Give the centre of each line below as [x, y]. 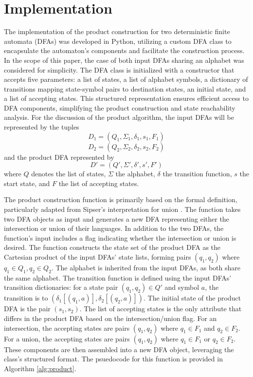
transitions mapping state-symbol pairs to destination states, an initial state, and [125, 88]
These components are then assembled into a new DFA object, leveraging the [119, 349]
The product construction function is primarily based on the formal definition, [121, 199]
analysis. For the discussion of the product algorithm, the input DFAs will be [119, 117]
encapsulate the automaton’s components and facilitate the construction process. [124, 50]
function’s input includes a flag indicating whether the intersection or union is [120, 237]
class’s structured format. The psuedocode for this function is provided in [113, 359]
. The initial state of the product [192, 298]
